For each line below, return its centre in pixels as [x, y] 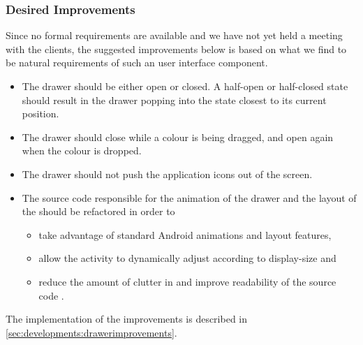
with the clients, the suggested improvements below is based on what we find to [176, 49]
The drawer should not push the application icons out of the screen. [167, 174]
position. [40, 113]
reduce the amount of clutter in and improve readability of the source [187, 281]
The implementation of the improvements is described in [127, 319]
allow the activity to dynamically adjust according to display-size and [187, 258]
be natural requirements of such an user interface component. [137, 63]
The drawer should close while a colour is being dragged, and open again [178, 137]
